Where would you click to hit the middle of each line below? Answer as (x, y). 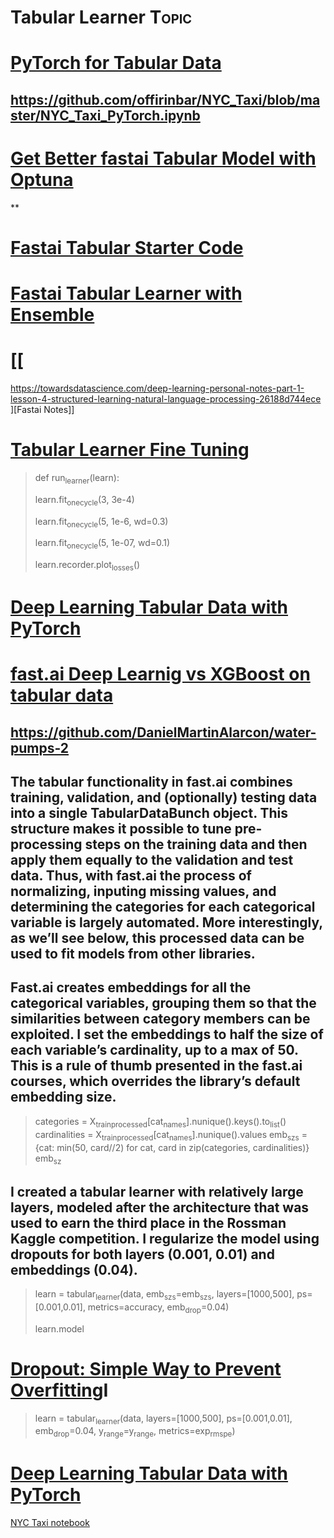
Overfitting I (59, 1390)
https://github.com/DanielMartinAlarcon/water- (163, 732)
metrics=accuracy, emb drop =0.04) (158, 1308)
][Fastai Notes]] (42, 410)
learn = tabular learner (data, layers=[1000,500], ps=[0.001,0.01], (163, 1419)
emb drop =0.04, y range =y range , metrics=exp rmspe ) (135, 1432)
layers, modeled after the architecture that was (160, 1207)
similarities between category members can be (160, 1019)
